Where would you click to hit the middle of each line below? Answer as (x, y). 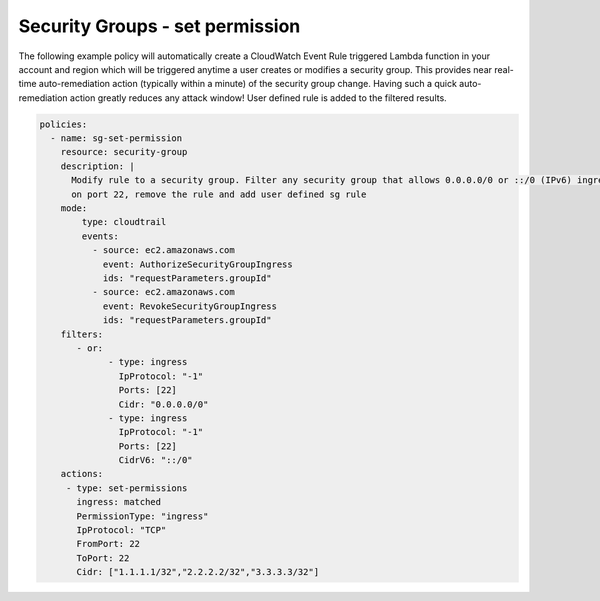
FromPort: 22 (108, 544)
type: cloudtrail (124, 222)
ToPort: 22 (103, 558)
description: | (97, 166)
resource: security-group (124, 152)
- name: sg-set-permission (116, 138)
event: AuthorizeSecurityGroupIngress (198, 264)
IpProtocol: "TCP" (121, 530)
